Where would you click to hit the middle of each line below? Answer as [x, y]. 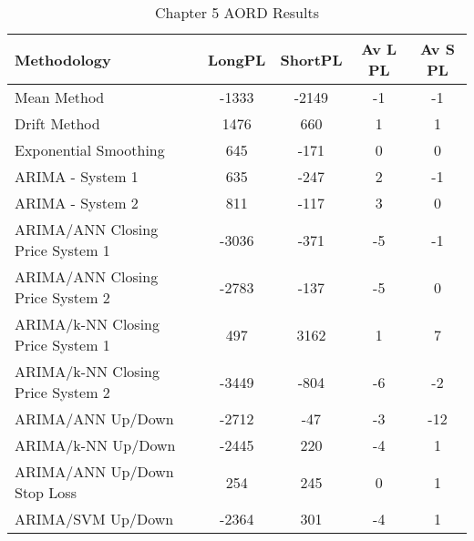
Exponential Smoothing [90, 150]
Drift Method [57, 123]
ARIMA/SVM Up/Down [94, 519]
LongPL [237, 59]
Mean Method [60, 97]
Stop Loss [46, 492]
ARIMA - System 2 [77, 203]
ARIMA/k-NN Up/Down [95, 445]
